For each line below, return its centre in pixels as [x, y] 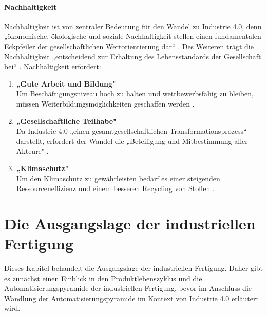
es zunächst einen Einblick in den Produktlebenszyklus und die [103, 278]
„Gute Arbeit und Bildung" [66, 83]
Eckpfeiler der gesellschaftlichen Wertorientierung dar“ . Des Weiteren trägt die [129, 46]
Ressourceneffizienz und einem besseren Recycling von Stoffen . [115, 188]
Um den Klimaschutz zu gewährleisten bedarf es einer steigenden [118, 178]
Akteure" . [32, 151]
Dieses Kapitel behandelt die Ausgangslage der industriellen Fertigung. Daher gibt [133, 268]
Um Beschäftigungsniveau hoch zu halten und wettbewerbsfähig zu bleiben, [135, 93]
